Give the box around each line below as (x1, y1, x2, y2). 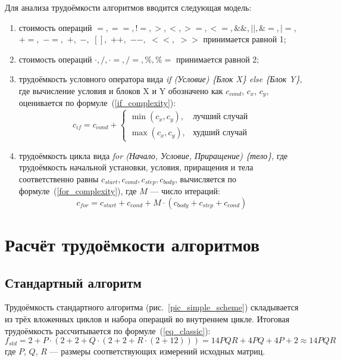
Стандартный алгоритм (5, 273, 142, 291)
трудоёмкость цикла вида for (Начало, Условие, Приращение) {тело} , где (18, 149, 288, 161)
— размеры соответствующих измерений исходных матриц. (49, 345, 265, 357)
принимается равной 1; (203, 33, 286, 45)
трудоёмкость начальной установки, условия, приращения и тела (18, 161, 254, 173)
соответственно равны (18, 172, 99, 185)
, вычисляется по (175, 172, 237, 185)
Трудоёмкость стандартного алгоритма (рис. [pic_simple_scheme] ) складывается (5, 301, 299, 313)
